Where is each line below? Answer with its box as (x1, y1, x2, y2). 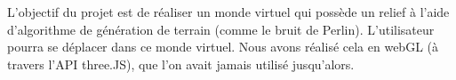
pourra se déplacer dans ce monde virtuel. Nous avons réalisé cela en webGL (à (7, 37, 438, 56)
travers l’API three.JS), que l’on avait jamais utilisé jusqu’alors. (7, 54, 355, 73)
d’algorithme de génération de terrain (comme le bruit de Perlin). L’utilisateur (7, 20, 435, 38)
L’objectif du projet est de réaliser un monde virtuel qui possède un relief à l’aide (7, 3, 450, 20)
